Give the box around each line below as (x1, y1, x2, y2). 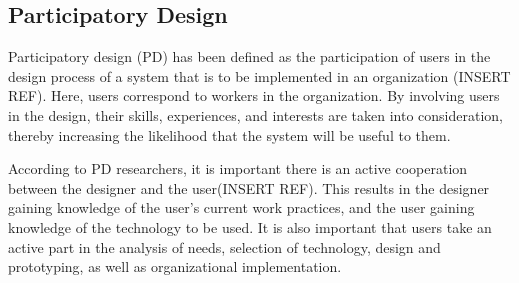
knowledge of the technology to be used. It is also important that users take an (8, 216, 492, 237)
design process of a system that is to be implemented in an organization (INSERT (8, 65, 511, 86)
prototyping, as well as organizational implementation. (8, 256, 342, 277)
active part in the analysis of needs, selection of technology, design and (8, 236, 441, 257)
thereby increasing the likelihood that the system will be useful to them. (8, 124, 451, 145)
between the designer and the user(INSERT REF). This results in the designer (8, 177, 490, 198)
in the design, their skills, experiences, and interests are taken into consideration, (8, 104, 504, 125)
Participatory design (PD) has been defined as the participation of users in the (8, 46, 491, 67)
